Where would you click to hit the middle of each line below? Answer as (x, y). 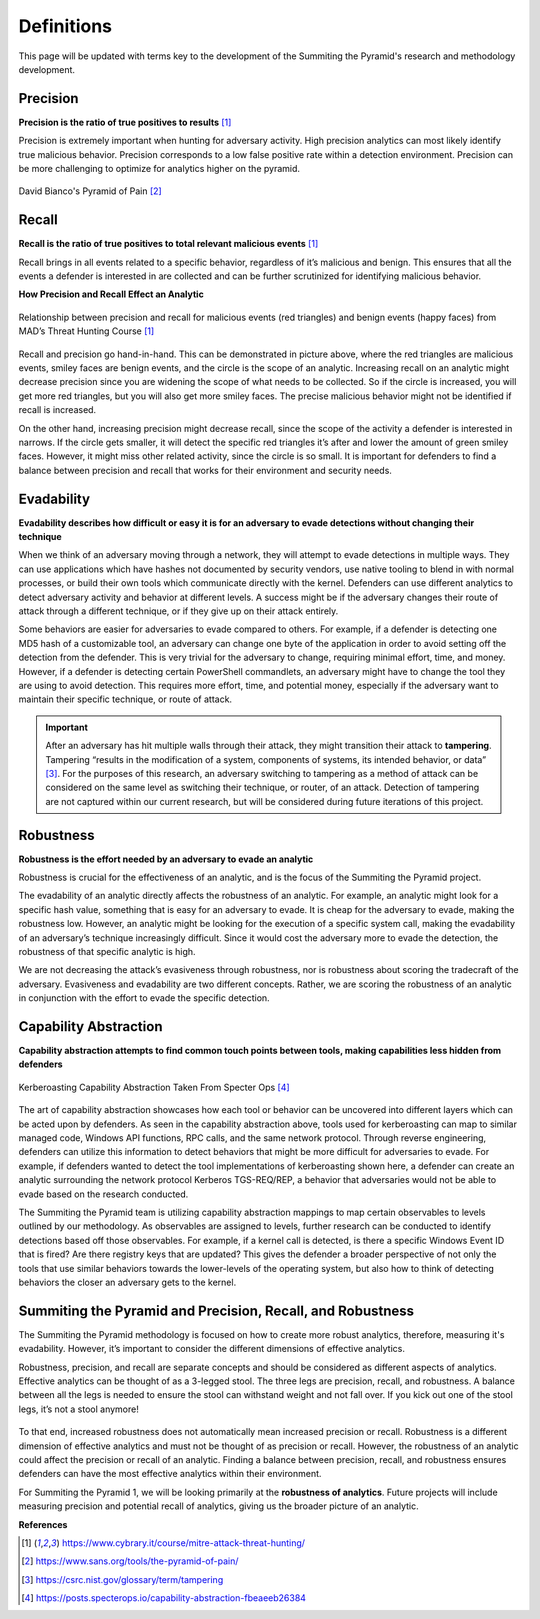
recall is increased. (57, 410)
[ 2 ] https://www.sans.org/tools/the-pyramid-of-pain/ (130, 1561)
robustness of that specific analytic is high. (107, 951)
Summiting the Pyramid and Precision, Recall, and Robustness (216, 1310)
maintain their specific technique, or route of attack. (125, 699)
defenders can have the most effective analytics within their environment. (170, 1474)
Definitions (65, 26)
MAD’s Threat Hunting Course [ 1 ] (86, 331)
